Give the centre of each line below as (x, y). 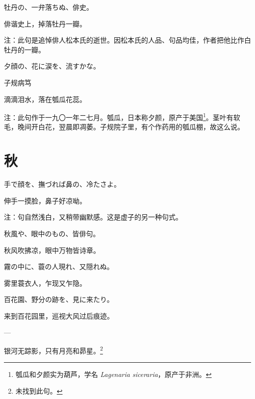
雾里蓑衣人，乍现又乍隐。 (45, 283)
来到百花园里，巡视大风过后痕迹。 (59, 315)
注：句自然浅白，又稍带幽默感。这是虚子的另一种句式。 (93, 217)
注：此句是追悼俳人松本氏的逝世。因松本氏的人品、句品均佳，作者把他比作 (124, 40)
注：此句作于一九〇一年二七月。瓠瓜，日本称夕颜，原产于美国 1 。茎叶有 (119, 116)
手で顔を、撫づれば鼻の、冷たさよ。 (62, 184)
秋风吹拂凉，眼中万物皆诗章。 (52, 250)
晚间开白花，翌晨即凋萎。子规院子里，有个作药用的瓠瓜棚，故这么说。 (131, 127)
